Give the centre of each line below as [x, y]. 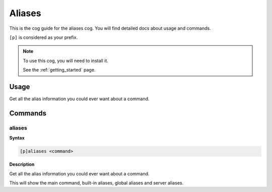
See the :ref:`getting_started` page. [59, 70]
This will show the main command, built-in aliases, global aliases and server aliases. [96, 183]
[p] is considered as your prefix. [44, 37]
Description [22, 164]
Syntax [17, 138]
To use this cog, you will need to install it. [65, 60]
